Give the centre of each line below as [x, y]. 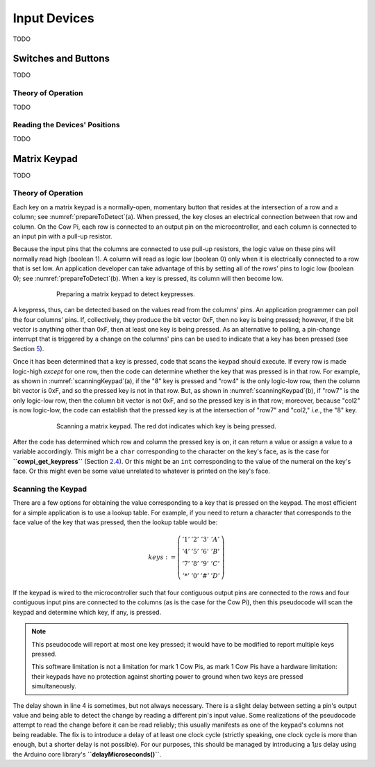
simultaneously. [54, 686]
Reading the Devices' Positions [67, 125]
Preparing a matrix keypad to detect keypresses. [126, 294]
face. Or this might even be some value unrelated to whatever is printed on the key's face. [142, 471]
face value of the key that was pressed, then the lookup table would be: [115, 522]
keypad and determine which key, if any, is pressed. [87, 612]
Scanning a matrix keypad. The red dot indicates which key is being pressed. [167, 426]
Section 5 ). [28, 348]
